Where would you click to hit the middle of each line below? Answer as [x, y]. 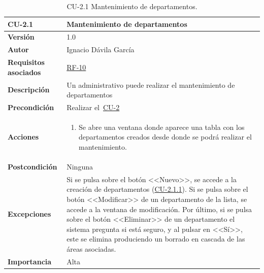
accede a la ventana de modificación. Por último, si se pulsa [159, 209]
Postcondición [32, 166]
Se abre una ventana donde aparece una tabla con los [162, 127]
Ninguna [80, 166]
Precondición [31, 107]
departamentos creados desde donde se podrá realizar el [165, 137]
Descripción [29, 90]
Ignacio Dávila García [101, 49]
